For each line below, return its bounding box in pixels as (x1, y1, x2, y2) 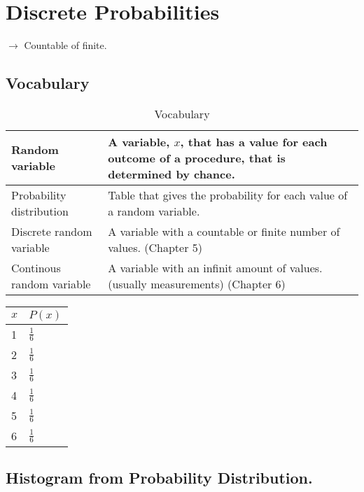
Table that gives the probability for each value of (108, 186, 348, 203)
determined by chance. (108, 165, 235, 182)
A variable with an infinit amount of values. (108, 259, 323, 276)
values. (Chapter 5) (108, 239, 202, 255)
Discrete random (11, 223, 92, 239)
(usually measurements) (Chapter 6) (108, 275, 286, 292)
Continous (11, 259, 61, 276)
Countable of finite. (24, 38, 107, 52)
